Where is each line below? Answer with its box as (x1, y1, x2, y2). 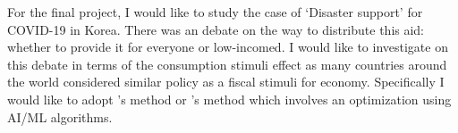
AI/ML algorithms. (7, 107, 113, 126)
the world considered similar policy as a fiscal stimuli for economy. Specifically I (7, 72, 445, 91)
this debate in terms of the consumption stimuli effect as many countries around (7, 54, 447, 73)
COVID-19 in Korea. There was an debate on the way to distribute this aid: (7, 20, 425, 38)
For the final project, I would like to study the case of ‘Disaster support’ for (7, 3, 423, 21)
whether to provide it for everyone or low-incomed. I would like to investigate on (7, 37, 448, 56)
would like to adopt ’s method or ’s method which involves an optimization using (7, 89, 452, 108)
